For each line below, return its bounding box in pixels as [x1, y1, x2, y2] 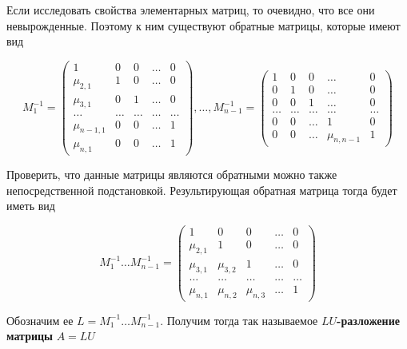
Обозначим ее [6, 311, 74, 328]
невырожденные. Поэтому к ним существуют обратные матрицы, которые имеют [6, 17, 401, 34]
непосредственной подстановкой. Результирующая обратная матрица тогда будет [6, 181, 397, 198]
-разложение [337, 311, 400, 328]
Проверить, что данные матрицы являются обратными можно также [6, 166, 337, 183]
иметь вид [6, 197, 55, 214]
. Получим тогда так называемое [160, 311, 318, 328]
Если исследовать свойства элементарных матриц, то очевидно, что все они [6, 2, 375, 18]
